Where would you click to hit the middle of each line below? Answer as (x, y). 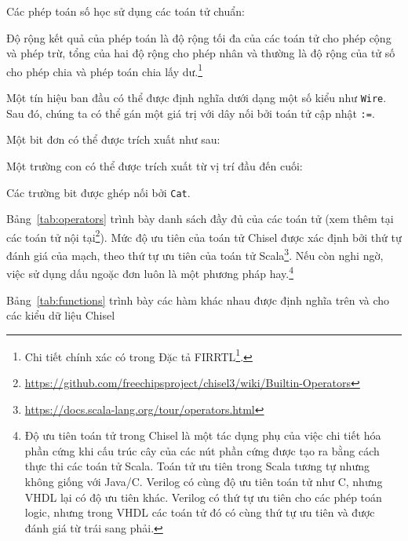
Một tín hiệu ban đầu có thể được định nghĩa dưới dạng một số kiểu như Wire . (197, 98)
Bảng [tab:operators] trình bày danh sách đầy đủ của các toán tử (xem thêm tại (200, 219)
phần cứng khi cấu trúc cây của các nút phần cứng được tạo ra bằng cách (202, 450)
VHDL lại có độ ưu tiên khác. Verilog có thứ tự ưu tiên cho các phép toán (203, 497)
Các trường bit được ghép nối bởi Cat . (98, 192)
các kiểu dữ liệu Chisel (61, 315)
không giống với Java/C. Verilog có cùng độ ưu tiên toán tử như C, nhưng (204, 481)
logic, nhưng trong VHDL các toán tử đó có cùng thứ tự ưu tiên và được (200, 512)
